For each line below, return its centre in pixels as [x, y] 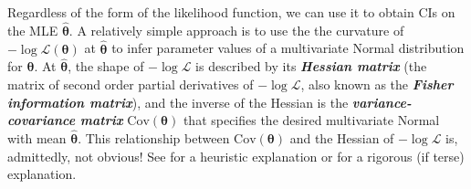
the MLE [33, 30]
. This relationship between [154, 138]
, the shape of [106, 66]
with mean [37, 138]
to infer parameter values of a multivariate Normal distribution [288, 48]
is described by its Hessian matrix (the [311, 66]
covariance [42, 120]
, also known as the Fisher [377, 84]
